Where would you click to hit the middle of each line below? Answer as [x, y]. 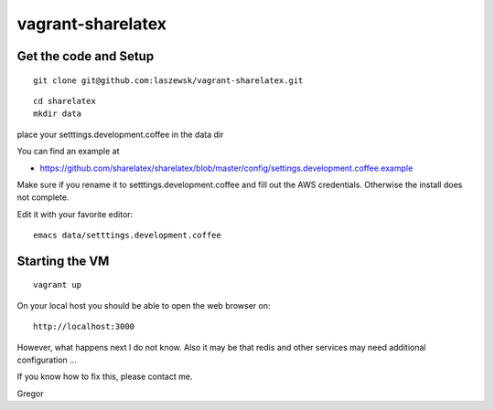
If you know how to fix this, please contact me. [105, 377]
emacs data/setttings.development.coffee [127, 236]
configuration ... [47, 360]
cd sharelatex [64, 101]
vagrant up [58, 285]
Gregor [30, 394]
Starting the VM [63, 261]
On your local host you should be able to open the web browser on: [144, 305]
